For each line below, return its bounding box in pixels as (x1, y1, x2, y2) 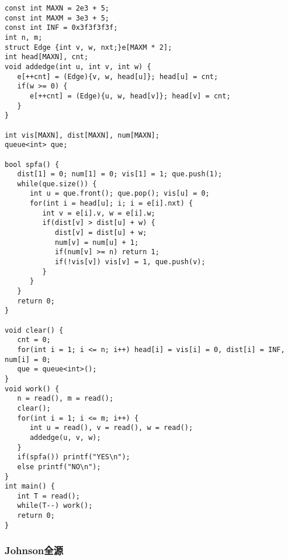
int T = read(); (17, 491, 80, 500)
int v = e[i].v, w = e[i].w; (42, 209, 155, 217)
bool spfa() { (5, 160, 60, 169)
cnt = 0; (17, 336, 51, 344)
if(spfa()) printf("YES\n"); (17, 453, 130, 462)
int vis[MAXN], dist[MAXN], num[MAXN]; (5, 131, 159, 139)
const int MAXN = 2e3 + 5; (5, 4, 109, 12)
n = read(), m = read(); (17, 394, 114, 403)
